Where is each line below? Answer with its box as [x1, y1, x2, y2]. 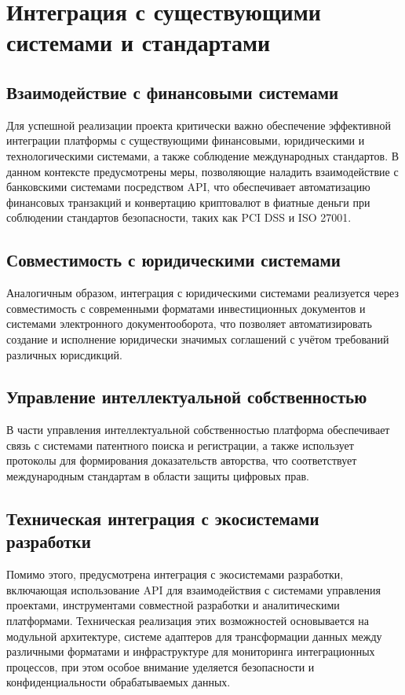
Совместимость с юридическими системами [6, 248, 341, 272]
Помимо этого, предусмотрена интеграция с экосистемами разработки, [6, 566, 344, 583]
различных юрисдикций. [6, 346, 122, 362]
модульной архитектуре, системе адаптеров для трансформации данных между [6, 627, 382, 644]
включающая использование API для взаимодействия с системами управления [6, 581, 381, 598]
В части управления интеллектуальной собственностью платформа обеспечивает [6, 421, 390, 438]
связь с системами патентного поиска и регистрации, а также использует [6, 436, 354, 453]
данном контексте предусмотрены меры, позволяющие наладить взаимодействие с [6, 163, 399, 179]
